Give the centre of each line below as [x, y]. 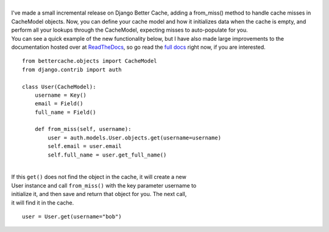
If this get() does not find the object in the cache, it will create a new [99, 177]
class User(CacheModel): [59, 86]
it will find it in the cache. [43, 202]
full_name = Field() [65, 112]
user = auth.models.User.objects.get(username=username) [135, 138]
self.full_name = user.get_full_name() [107, 155]
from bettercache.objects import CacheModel [90, 61]
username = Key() [60, 95]
